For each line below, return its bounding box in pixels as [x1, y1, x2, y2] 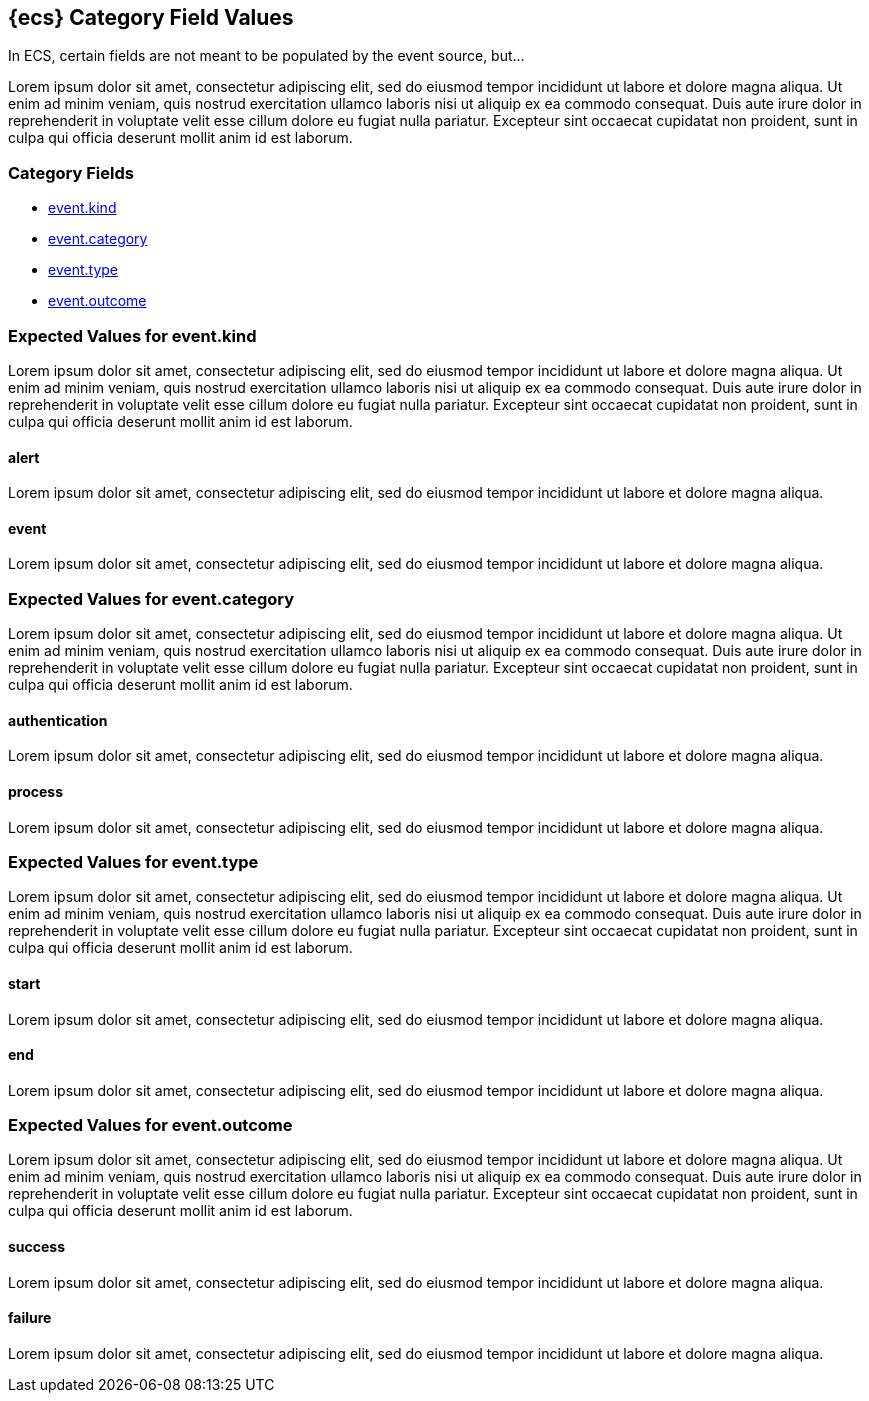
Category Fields [8, 162, 134, 183]
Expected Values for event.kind [8, 325, 257, 346]
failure [8, 1309, 52, 1327]
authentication [8, 711, 108, 729]
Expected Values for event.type [8, 851, 259, 872]
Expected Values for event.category [8, 588, 295, 609]
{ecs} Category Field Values [8, 5, 294, 30]
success [8, 1238, 66, 1256]
